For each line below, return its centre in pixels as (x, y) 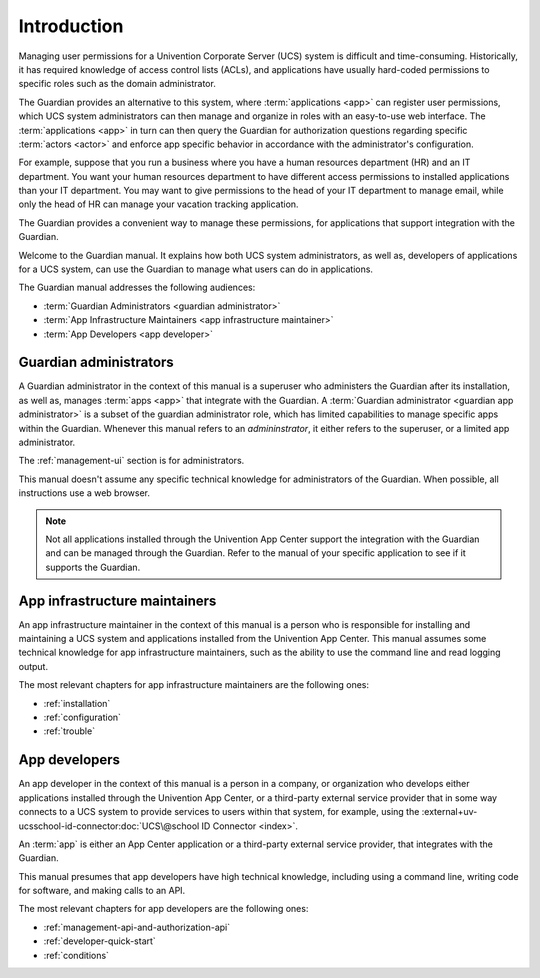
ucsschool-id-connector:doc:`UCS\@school (109, 826)
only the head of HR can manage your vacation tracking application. (158, 204)
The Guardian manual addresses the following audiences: (137, 287)
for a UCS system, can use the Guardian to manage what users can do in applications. (196, 269)
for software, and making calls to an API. (102, 891)
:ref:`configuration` (82, 717)
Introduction (71, 26)
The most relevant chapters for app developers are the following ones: (163, 909)
